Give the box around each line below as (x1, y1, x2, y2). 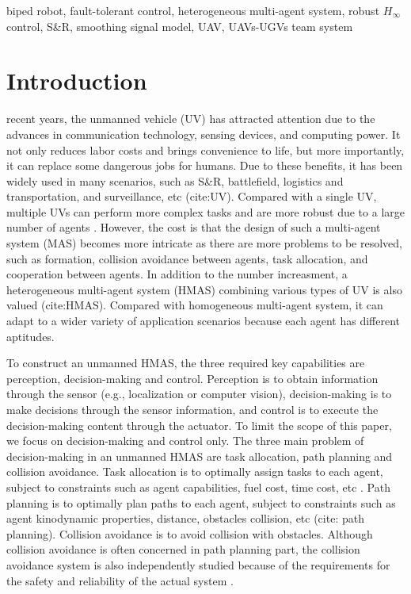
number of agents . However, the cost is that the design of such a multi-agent (6, 219, 381, 236)
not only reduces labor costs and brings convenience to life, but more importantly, (6, 141, 405, 158)
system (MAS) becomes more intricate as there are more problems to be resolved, (6, 235, 402, 251)
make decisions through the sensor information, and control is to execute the (6, 401, 379, 417)
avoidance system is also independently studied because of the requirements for (6, 556, 390, 573)
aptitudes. (6, 328, 55, 344)
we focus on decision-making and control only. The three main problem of (6, 432, 364, 449)
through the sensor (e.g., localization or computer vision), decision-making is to (6, 385, 392, 402)
